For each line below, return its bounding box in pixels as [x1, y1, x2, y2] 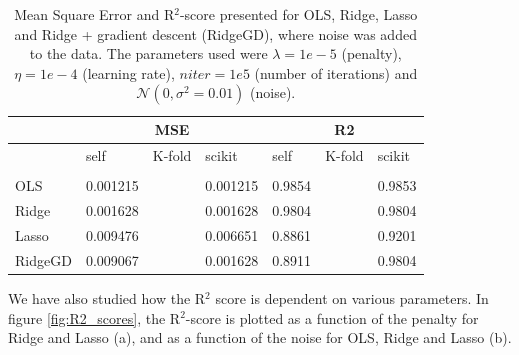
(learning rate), [82, 62, 175, 83]
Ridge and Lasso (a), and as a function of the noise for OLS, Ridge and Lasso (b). [8, 327, 512, 348]
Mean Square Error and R [14, 4, 175, 24]
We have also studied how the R [8, 287, 206, 308]
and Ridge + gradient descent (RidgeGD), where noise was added [14, 23, 417, 44]
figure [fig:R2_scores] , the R [8, 307, 181, 328]
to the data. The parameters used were [29, 43, 268, 64]
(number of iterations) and [254, 62, 418, 83]
